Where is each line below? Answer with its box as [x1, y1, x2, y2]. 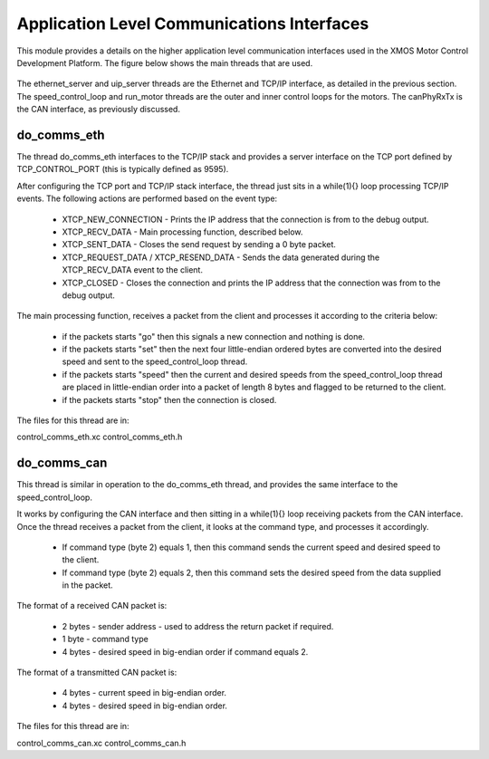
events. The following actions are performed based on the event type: [16, 193, 278, 204]
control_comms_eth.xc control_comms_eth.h [16, 431, 183, 443]
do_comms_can [16, 456, 108, 471]
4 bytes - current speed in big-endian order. [62, 687, 226, 698]
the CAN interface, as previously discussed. [16, 104, 181, 115]
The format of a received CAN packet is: [16, 600, 168, 611]
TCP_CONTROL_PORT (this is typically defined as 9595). [16, 164, 229, 175]
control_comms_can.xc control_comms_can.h [16, 737, 187, 748]
